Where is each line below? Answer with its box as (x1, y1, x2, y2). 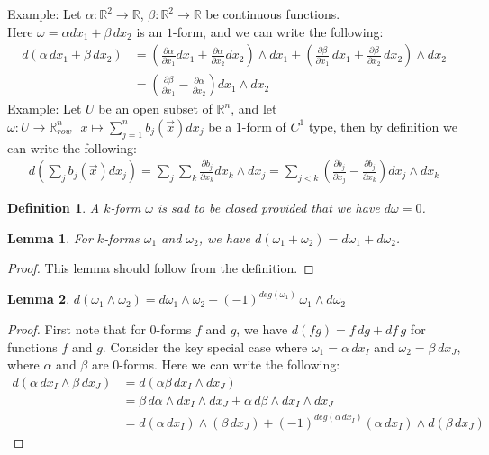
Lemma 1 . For (7, 228, 93, 247)
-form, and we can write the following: (172, 22, 384, 41)
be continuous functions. (205, 5, 340, 23)
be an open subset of (98, 99, 213, 118)
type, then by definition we (308, 116, 457, 135)
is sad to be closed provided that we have (158, 198, 380, 217)
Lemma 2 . (7, 289, 70, 308)
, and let (231, 99, 277, 118)
